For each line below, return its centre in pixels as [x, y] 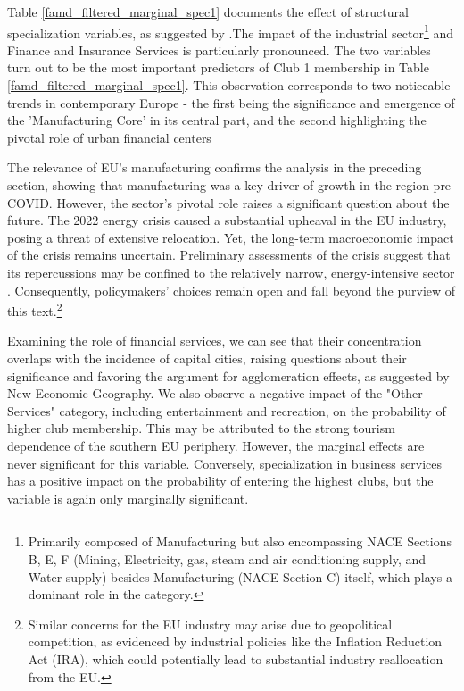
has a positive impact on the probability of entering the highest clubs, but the [220, 481]
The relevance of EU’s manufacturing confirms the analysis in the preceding [215, 167]
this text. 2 [35, 309]
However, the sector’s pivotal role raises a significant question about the [253, 202]
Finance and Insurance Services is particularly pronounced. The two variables [219, 50]
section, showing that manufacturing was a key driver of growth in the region [218, 185]
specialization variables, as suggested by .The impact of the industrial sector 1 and [230, 31]
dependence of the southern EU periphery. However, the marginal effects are [216, 445]
